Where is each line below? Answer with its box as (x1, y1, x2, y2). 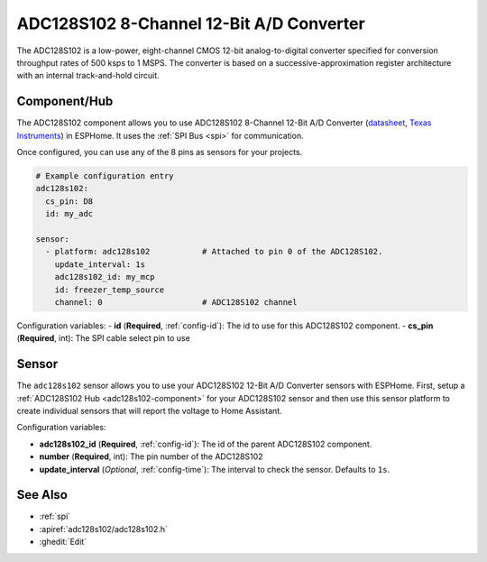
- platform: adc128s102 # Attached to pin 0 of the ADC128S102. (45, 246, 383, 257)
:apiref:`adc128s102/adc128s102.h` (39, 523, 169, 534)
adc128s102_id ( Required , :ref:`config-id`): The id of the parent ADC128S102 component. (39, 438, 372, 449)
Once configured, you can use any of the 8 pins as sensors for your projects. (16, 147, 303, 158)
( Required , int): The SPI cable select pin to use (16, 333, 191, 344)
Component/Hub (16, 94, 114, 109)
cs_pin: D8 (45, 196, 94, 207)
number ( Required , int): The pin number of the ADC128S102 (39, 451, 263, 462)
